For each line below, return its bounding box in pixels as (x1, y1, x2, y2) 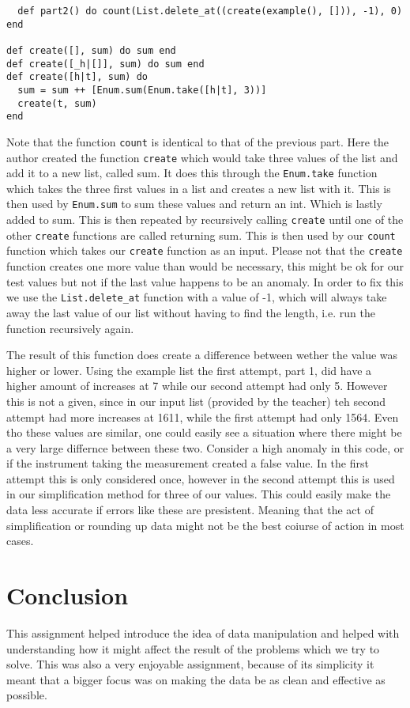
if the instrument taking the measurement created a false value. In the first (6, 455, 369, 471)
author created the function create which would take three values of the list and (6, 149, 398, 165)
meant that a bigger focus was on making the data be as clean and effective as (6, 671, 386, 687)
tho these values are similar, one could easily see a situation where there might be (6, 424, 402, 441)
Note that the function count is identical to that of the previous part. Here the (6, 133, 389, 150)
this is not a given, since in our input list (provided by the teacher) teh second (6, 392, 386, 409)
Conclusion (6, 579, 129, 611)
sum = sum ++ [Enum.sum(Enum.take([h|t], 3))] (17, 84, 267, 96)
